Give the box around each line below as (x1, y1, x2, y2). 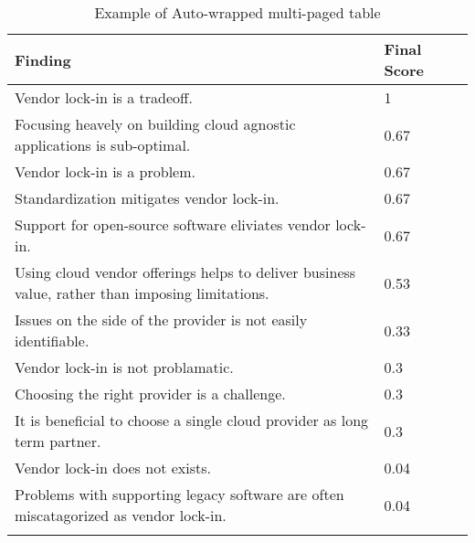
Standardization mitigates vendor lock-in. (15, 187, 280, 208)
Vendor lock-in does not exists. (15, 457, 211, 478)
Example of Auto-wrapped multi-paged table (94, 2, 381, 23)
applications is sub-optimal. (15, 134, 191, 155)
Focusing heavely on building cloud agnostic (15, 113, 296, 134)
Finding (15, 48, 71, 70)
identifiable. (15, 330, 90, 351)
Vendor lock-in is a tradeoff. (15, 87, 193, 108)
